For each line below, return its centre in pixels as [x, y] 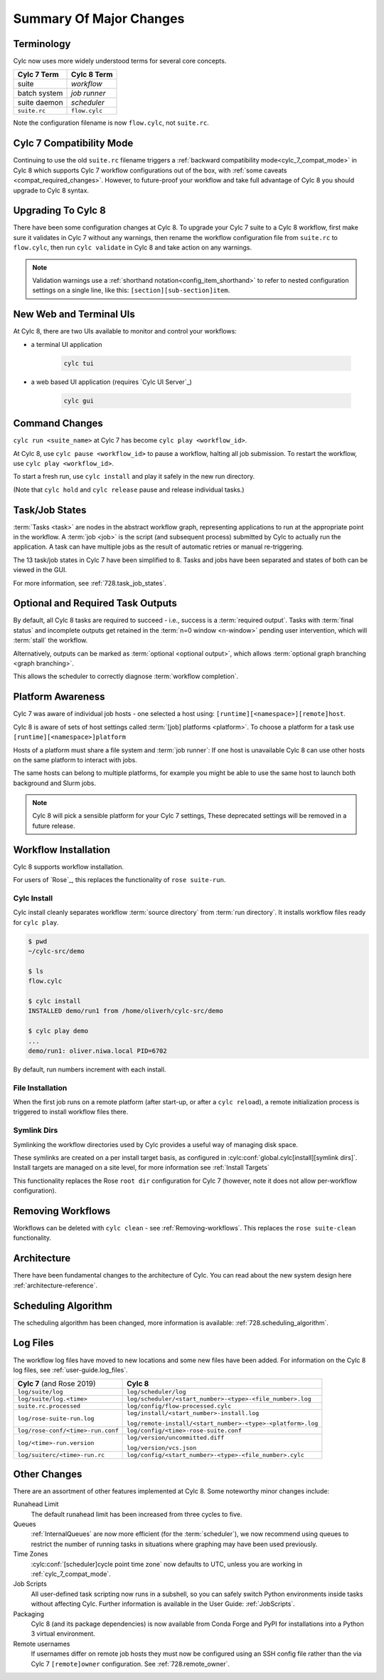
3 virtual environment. [63, 1634]
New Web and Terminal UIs [74, 315]
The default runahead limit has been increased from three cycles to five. [137, 1514]
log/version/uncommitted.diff [176, 1438]
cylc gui [79, 400]
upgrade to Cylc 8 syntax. [51, 190]
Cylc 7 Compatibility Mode [73, 144]
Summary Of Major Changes [99, 19]
